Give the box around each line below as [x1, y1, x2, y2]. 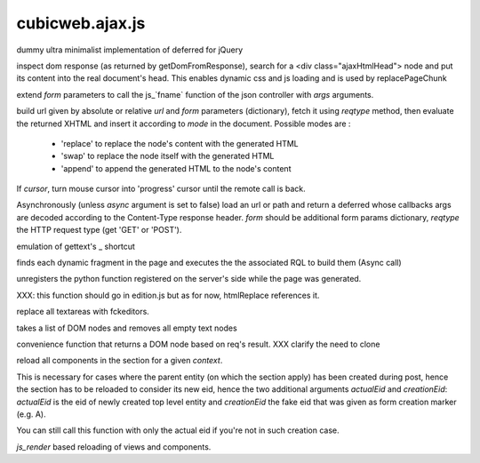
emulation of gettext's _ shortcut [16, 241, 135, 251]
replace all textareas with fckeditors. [16, 307, 150, 317]
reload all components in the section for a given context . [16, 355, 223, 366]
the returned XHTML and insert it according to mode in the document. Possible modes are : [16, 118, 351, 129]
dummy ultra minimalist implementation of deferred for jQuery [16, 44, 244, 55]
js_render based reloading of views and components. [16, 441, 212, 452]
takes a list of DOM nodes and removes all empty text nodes [16, 323, 237, 333]
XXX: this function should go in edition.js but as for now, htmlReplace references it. [16, 290, 320, 300]
